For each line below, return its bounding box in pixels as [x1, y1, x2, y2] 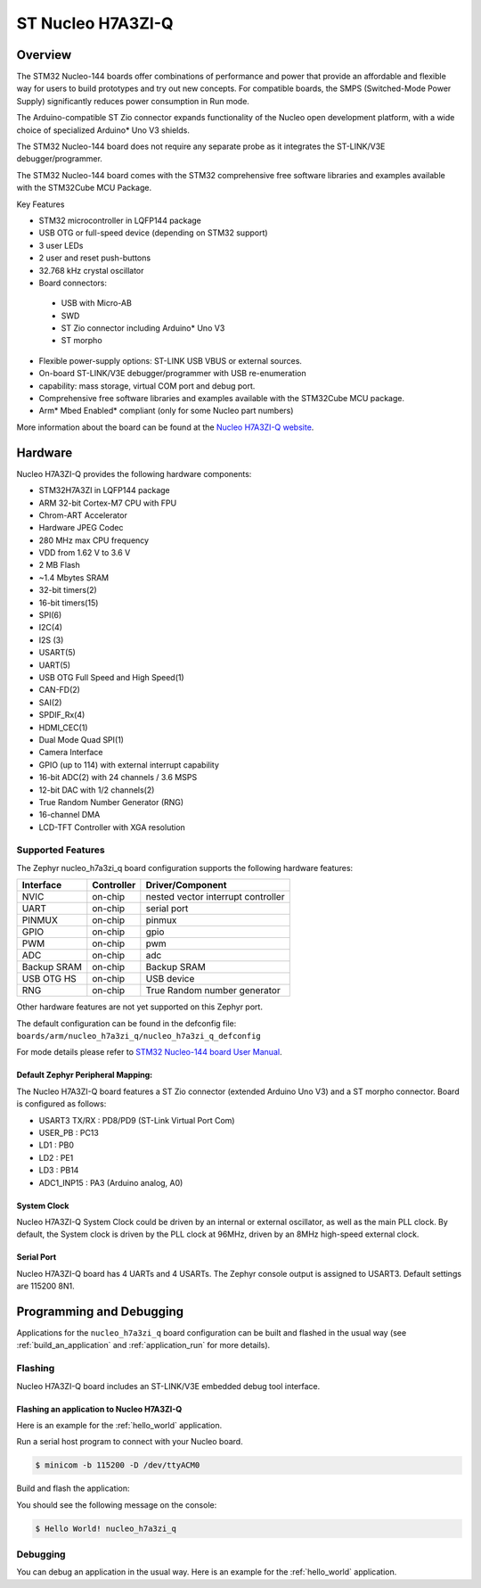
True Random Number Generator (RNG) [38, 796, 184, 807]
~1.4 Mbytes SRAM [38, 572, 110, 583]
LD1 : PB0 [38, 1140, 75, 1150]
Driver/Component [145, 879, 227, 892]
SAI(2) [38, 696, 62, 708]
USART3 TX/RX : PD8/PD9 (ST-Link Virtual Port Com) [38, 1115, 235, 1125]
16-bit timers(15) [38, 597, 99, 608]
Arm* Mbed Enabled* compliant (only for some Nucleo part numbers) [38, 406, 294, 416]
